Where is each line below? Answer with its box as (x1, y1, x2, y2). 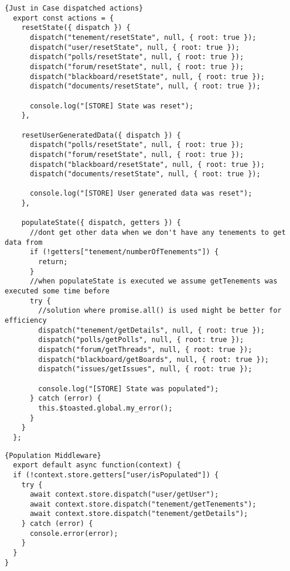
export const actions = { (13, 13, 114, 22)
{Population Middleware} (5, 451, 101, 460)
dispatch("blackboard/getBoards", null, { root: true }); (38, 355, 269, 364)
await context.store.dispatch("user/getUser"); (29, 490, 219, 499)
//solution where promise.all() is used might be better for (38, 306, 282, 315)
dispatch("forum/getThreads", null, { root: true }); (38, 345, 253, 354)
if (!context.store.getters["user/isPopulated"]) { (13, 470, 219, 479)
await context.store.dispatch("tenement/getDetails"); (29, 510, 248, 518)
